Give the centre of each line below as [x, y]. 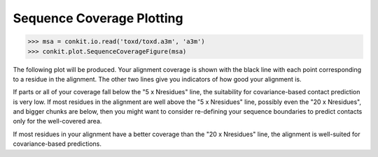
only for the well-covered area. [57, 121]
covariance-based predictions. [57, 144]
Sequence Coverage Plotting [98, 18]
